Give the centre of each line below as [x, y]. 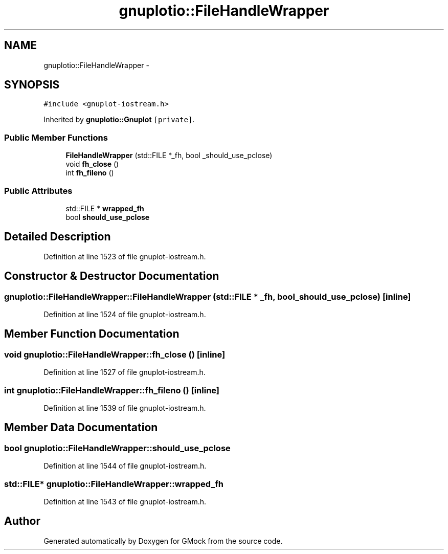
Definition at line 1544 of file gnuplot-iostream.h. [125, 466]
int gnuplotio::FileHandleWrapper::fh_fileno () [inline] [112, 390]
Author [22, 521]
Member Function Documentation [92, 334]
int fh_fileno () [90, 173]
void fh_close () [92, 164]
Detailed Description [58, 237]
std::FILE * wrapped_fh [105, 208]
